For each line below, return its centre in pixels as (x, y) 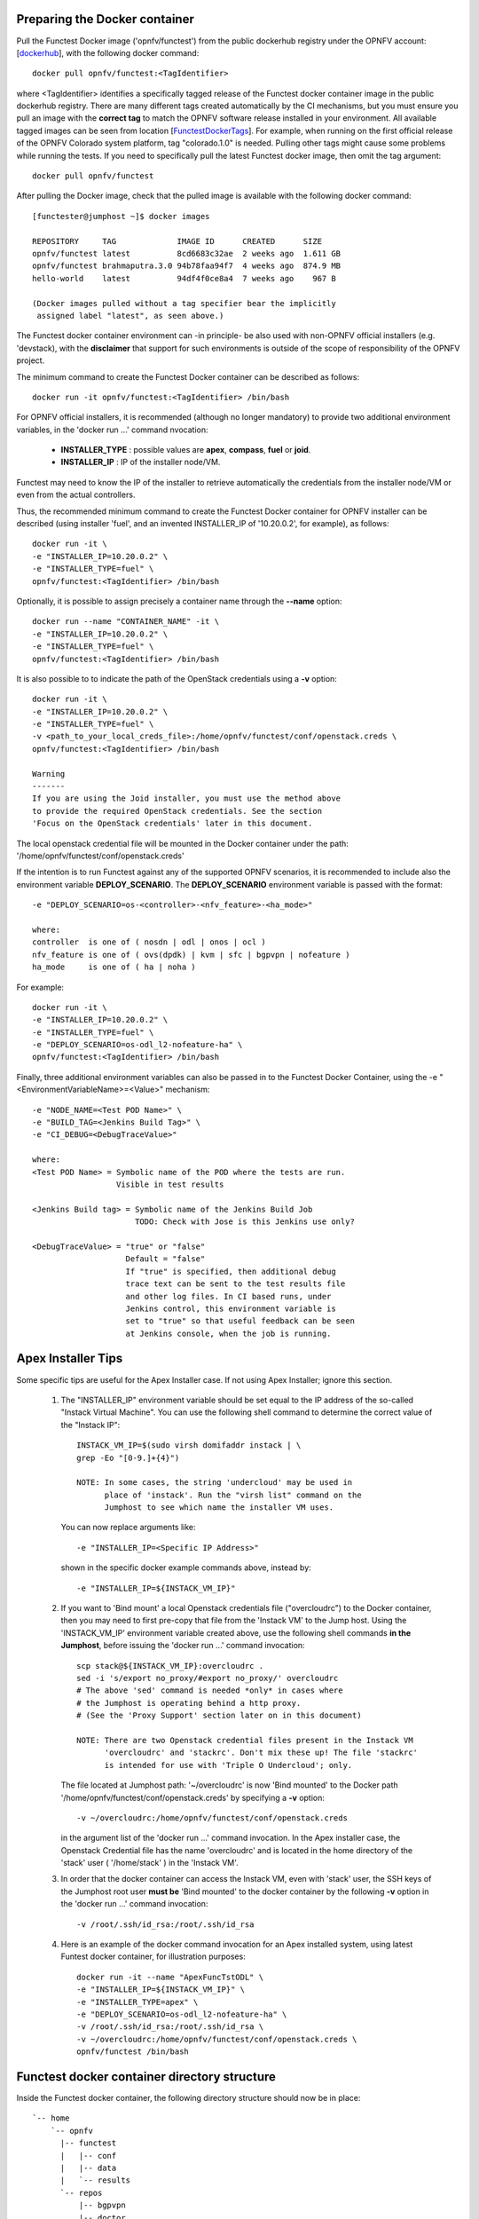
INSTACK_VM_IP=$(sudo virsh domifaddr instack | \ (189, 1445)
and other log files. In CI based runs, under (228, 1296)
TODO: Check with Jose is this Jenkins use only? (244, 1222)
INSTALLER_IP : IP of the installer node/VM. (141, 462)
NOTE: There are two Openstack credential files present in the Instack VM (245, 1740)
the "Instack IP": (90, 1425)
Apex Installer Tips (70, 1358)
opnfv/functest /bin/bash (133, 2052)
